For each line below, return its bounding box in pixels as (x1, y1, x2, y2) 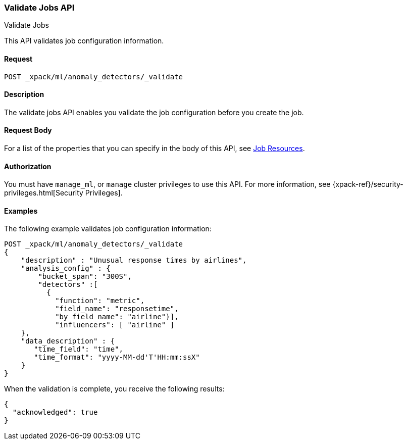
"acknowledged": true (12, 408, 98, 417)
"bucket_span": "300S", (38, 272, 132, 281)
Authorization (4, 162, 52, 171)
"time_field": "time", (34, 345, 124, 354)
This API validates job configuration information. (4, 36, 164, 45)
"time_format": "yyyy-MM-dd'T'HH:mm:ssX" (34, 353, 200, 362)
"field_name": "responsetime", (55, 305, 179, 313)
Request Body (4, 126, 52, 135)
